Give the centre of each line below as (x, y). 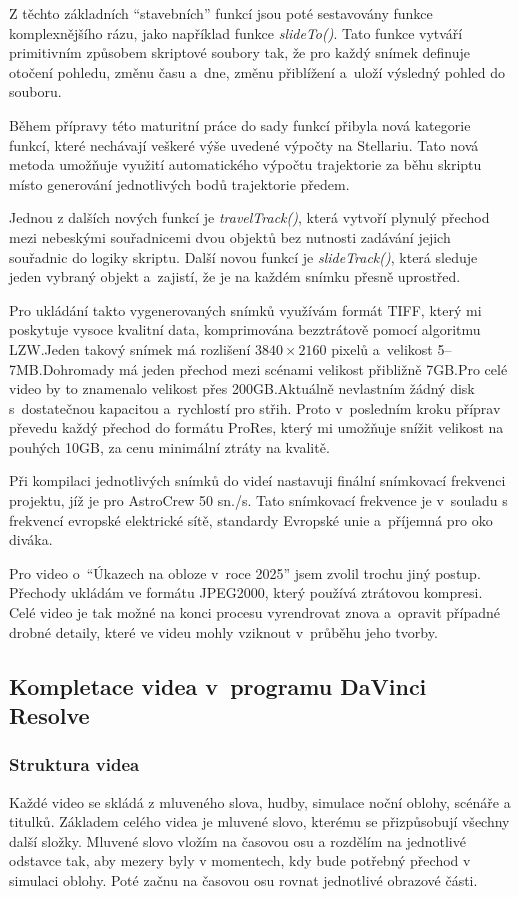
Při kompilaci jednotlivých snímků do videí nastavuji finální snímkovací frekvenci (257, 480)
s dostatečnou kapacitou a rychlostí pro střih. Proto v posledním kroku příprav (255, 407)
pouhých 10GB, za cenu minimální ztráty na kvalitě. (169, 446)
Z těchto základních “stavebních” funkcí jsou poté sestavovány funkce (221, 13)
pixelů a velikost (382, 348)
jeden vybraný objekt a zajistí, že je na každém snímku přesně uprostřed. (235, 276)
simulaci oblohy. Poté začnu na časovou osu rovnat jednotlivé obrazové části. (243, 879)
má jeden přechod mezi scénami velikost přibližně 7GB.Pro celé (313, 368)
